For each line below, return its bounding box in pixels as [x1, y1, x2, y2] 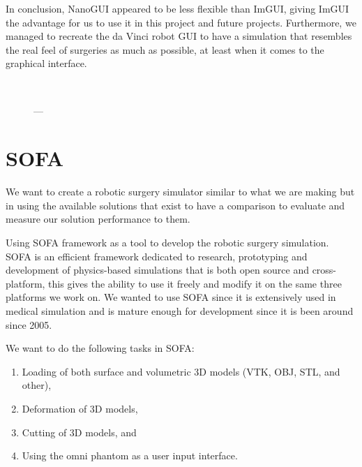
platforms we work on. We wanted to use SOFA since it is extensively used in [6, 290, 336, 304]
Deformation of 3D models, [22, 401, 138, 415]
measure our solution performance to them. [6, 212, 190, 226]
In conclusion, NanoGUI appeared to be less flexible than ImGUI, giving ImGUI [6, 1, 349, 15]
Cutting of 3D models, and [22, 424, 137, 439]
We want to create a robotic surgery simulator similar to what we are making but [6, 184, 355, 199]
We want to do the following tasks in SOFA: [6, 341, 195, 355]
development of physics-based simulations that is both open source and [6, 262, 309, 277]
